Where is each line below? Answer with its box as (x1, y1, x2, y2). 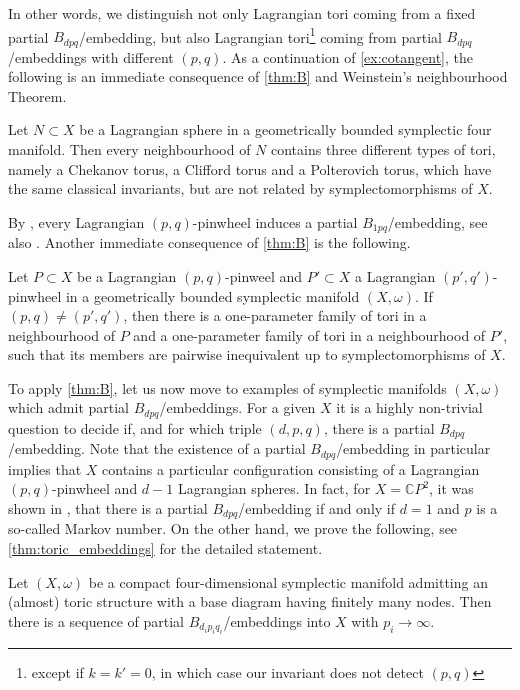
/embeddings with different (8, 46, 174, 67)
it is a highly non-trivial (336, 397, 483, 418)
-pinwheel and (52, 478, 138, 499)
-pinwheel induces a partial (192, 211, 358, 232)
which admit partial (8, 397, 130, 418)
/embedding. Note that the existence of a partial (8, 438, 306, 459)
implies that (8, 458, 82, 479)
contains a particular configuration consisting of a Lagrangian (102, 458, 480, 479)
